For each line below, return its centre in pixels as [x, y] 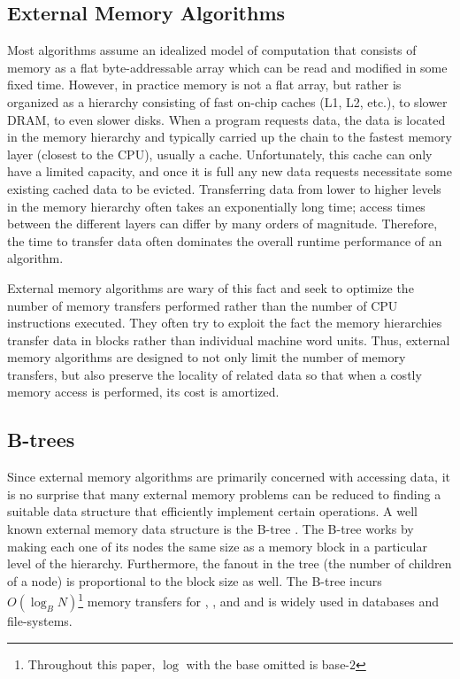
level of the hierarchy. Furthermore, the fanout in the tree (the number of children [230, 563]
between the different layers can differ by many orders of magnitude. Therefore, [222, 224]
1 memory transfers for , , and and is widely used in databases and [259, 600]
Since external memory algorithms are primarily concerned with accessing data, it [229, 477]
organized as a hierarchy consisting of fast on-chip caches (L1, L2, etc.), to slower [227, 101]
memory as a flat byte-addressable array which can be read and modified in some [227, 67]
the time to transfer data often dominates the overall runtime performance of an [225, 240]
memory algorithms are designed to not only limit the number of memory [207, 357]
